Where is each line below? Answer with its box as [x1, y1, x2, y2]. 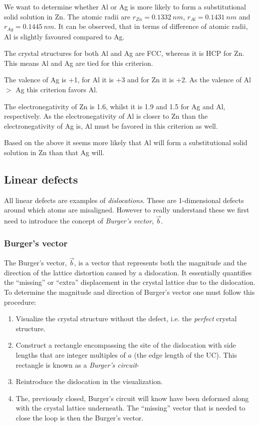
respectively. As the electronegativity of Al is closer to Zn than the [4, 111, 208, 121]
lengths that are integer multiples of [15, 349, 126, 360]
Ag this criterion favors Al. [15, 84, 98, 95]
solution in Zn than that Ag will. [4, 147, 105, 157]
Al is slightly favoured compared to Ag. [4, 31, 125, 41]
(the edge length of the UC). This [134, 349, 237, 360]
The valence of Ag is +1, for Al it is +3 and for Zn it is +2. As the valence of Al [4, 74, 251, 85]
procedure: [4, 296, 36, 307]
